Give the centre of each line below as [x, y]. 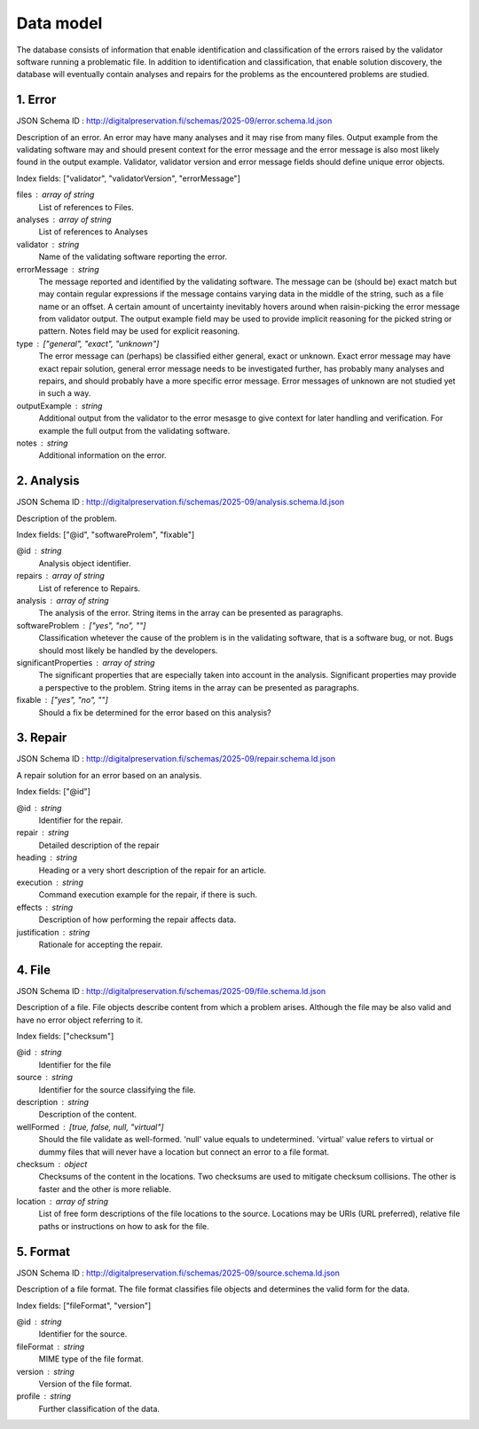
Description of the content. [88, 1115]
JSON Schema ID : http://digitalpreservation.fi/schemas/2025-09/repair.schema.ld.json [176, 759]
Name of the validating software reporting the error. [133, 257]
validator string [48, 244]
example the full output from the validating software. [134, 430]
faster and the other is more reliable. [105, 1188]
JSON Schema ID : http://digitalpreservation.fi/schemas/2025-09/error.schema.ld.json [174, 121]
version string [46, 1371]
